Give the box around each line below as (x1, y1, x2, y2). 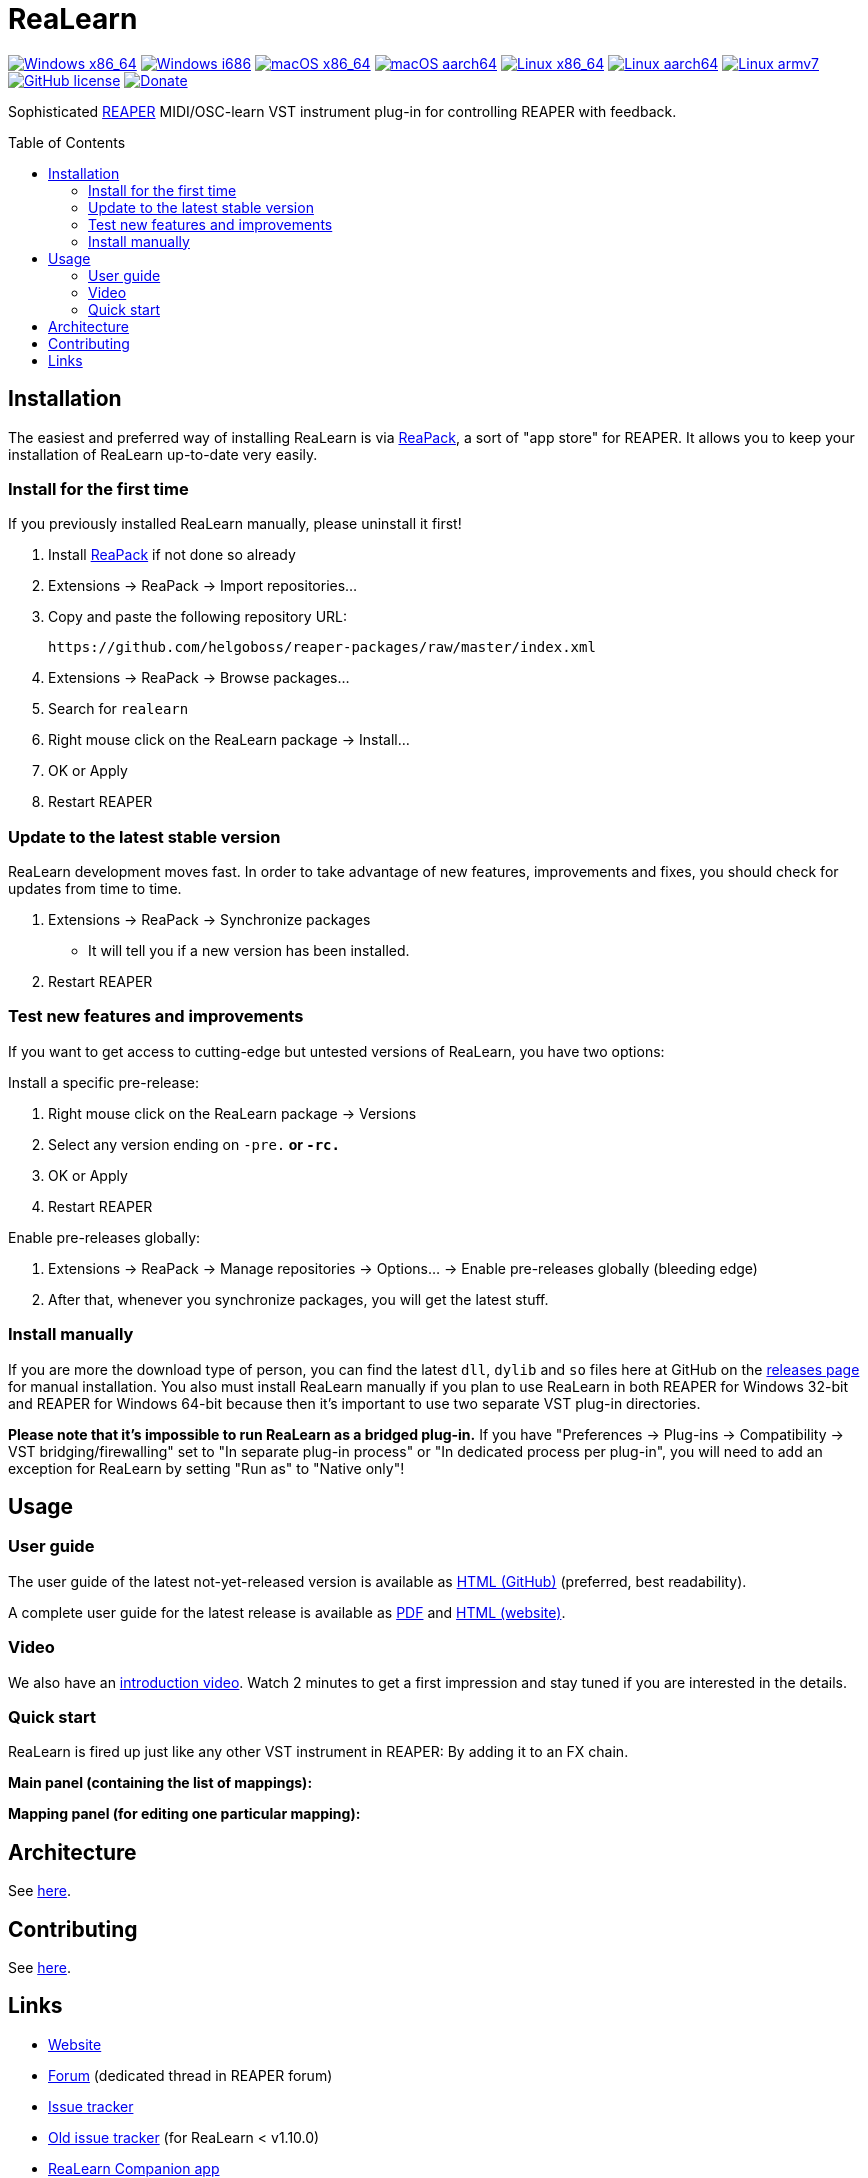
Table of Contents (8, 133, 126, 151)
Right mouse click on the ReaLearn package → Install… (48, 731, 410, 749)
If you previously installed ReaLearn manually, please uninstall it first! (8, 515, 462, 533)
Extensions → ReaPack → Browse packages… (48, 669, 350, 687)
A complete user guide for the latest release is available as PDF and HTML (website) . (8, 1603, 566, 1621)
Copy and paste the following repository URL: (48, 608, 348, 626)
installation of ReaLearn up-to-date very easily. (8, 445, 318, 463)
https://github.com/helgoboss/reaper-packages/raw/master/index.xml (48, 639, 596, 656)
